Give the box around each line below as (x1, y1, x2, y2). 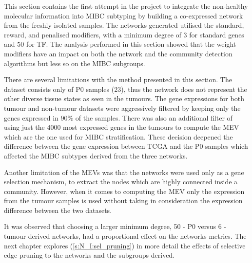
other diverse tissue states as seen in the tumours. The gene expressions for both (4, 93, 244, 104)
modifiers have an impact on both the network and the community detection (4, 48, 233, 58)
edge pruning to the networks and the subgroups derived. (4, 250, 175, 260)
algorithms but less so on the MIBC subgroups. (4, 58, 145, 68)
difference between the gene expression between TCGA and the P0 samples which (4, 141, 248, 151)
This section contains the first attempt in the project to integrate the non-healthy (4, 1, 248, 11)
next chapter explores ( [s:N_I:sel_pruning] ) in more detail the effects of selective (4, 240, 246, 250)
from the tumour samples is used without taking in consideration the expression (4, 195, 243, 206)
